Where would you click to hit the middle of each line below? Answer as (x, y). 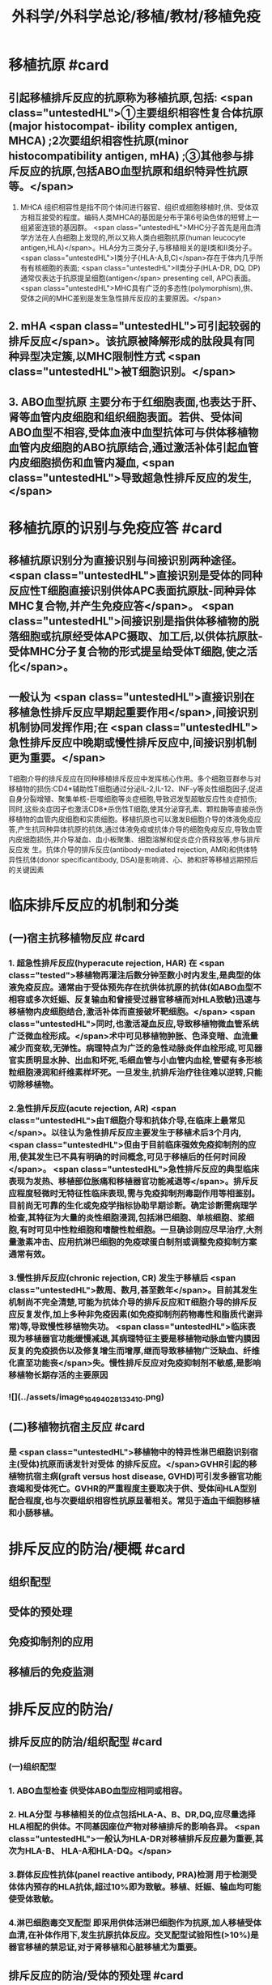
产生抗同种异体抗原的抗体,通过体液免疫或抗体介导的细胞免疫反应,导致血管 (140, 829)
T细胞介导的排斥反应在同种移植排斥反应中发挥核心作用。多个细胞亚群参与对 (135, 779)
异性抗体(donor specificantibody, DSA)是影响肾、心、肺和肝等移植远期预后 (133, 860)
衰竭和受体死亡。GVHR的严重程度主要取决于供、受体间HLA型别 (132, 1489)
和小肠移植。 (34, 1513)
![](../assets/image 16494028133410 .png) (86, 1398)
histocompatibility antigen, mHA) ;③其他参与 (126, 156)
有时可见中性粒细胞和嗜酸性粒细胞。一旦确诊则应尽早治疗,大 (137, 1229)
